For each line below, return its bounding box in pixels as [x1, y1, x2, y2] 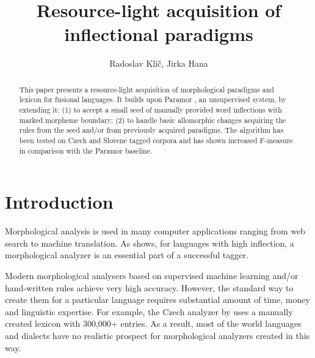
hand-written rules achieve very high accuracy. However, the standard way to [5, 281, 294, 294]
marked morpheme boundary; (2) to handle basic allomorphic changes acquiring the [19, 114, 286, 125]
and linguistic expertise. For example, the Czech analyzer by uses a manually [5, 305, 293, 318]
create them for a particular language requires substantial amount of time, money [5, 293, 310, 306]
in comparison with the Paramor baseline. [19, 145, 153, 155]
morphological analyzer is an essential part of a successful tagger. [5, 248, 248, 261]
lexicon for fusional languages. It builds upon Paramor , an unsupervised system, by [19, 94, 286, 105]
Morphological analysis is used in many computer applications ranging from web [5, 225, 306, 237]
